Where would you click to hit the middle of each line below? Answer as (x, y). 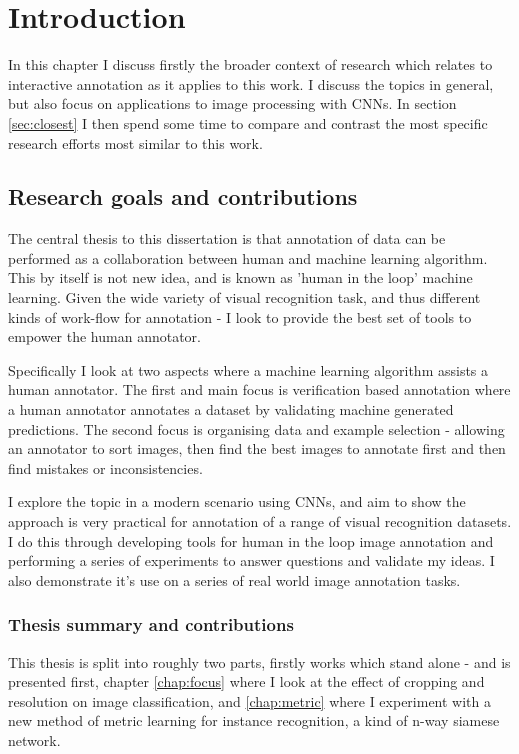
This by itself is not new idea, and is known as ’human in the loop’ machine (240, 277)
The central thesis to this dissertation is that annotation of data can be (227, 238)
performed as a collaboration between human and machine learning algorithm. (248, 257)
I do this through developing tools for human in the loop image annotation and (251, 540)
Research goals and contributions (183, 196)
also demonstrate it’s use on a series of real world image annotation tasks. (234, 579)
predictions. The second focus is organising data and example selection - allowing (256, 428)
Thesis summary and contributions (151, 624)
